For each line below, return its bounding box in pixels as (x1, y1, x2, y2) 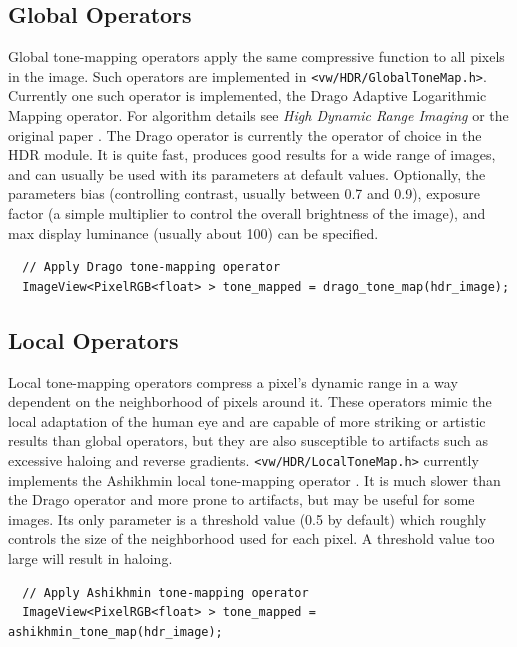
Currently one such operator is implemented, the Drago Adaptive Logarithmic (8, 85, 487, 106)
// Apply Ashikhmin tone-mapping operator (22, 585, 309, 600)
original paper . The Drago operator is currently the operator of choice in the (8, 124, 482, 145)
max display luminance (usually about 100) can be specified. (8, 222, 379, 243)
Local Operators (8, 324, 179, 355)
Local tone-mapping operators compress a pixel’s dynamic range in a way (8, 371, 458, 392)
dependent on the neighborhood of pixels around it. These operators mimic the (8, 391, 492, 412)
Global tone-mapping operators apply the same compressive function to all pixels (8, 46, 505, 67)
